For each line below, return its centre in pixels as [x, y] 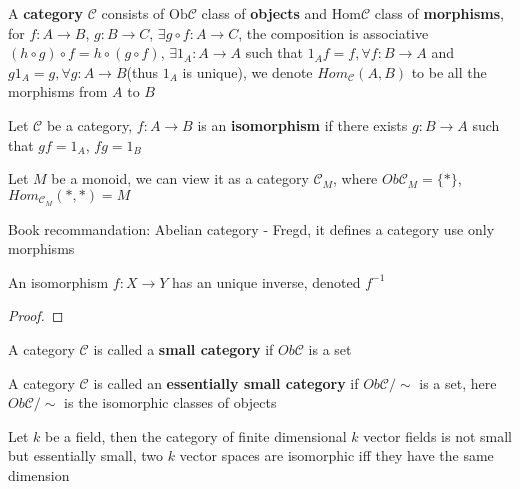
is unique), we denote [247, 71]
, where [355, 178]
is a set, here [458, 382]
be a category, [89, 124]
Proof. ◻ [36, 315]
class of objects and [264, 13]
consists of [133, 13]
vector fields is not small [437, 435]
